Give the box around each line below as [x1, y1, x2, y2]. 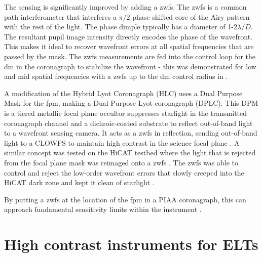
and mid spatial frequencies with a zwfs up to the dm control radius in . [4, 71, 228, 81]
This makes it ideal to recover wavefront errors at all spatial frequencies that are [4, 41, 254, 52]
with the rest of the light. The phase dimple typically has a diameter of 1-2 [4, 21, 237, 32]
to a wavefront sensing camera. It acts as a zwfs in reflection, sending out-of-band [4, 127, 257, 138]
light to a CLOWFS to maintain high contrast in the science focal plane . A [4, 137, 240, 148]
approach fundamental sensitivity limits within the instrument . [4, 204, 202, 215]
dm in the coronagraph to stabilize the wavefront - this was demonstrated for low [4, 61, 256, 71]
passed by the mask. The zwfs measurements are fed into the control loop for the [4, 51, 256, 61]
